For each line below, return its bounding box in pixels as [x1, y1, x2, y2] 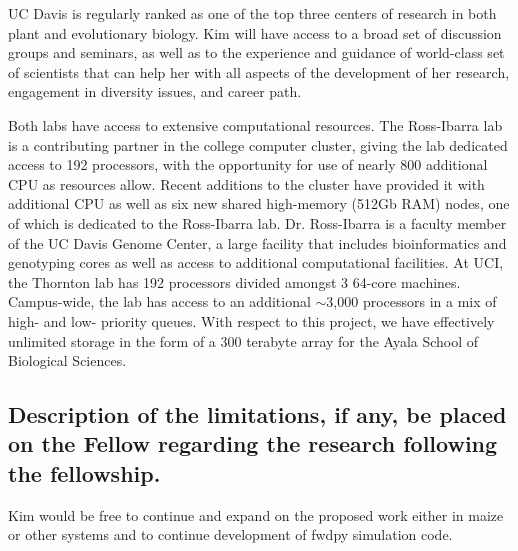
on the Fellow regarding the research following [8, 428, 498, 459]
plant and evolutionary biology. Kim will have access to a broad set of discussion [8, 22, 502, 43]
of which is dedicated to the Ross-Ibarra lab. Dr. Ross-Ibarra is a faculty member [8, 212, 507, 233]
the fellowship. [8, 457, 161, 488]
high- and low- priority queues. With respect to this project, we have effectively [8, 310, 495, 331]
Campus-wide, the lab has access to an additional [8, 291, 311, 312]
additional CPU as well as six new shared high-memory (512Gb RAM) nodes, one [8, 193, 510, 214]
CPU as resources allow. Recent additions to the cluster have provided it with [8, 173, 485, 194]
